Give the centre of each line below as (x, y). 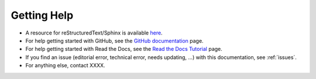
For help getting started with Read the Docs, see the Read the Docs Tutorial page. (124, 49)
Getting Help (42, 15)
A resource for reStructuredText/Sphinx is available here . (94, 33)
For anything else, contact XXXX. (65, 66)
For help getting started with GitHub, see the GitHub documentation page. (115, 40)
